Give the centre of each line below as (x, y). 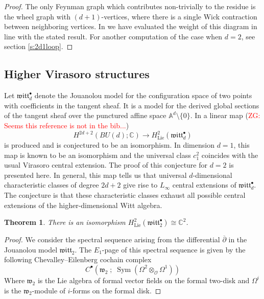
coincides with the (230, 155)
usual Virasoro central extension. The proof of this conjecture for (106, 165)
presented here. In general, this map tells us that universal (95, 175)
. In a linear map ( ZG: (225, 115)
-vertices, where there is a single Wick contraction (179, 16)
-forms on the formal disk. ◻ (116, 290)
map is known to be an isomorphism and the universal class (98, 155)
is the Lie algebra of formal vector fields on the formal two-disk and (143, 280)
